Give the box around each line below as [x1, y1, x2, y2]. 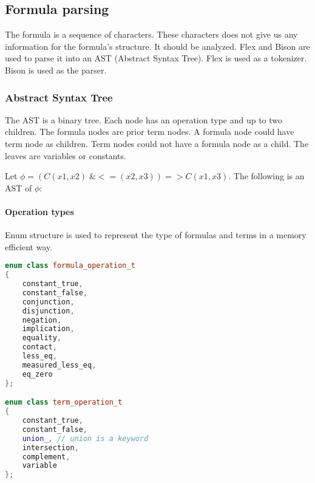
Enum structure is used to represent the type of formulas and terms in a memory [5, 228, 307, 241]
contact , [22, 343, 57, 352]
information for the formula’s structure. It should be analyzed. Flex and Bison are [5, 39, 310, 52]
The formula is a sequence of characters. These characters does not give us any [5, 28, 298, 41]
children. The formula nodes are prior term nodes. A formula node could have [5, 125, 294, 138]
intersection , [22, 443, 79, 452]
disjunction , [22, 306, 75, 315]
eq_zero [22, 369, 53, 379]
